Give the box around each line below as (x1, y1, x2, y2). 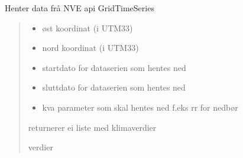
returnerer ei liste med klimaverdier (28, 121, 157, 133)
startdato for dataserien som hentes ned (42, 61, 186, 73)
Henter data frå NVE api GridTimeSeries (5, 2, 154, 14)
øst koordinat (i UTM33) (42, 21, 133, 34)
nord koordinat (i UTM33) (42, 41, 139, 54)
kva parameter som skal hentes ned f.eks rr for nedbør (42, 101, 238, 113)
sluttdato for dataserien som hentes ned (42, 81, 186, 93)
